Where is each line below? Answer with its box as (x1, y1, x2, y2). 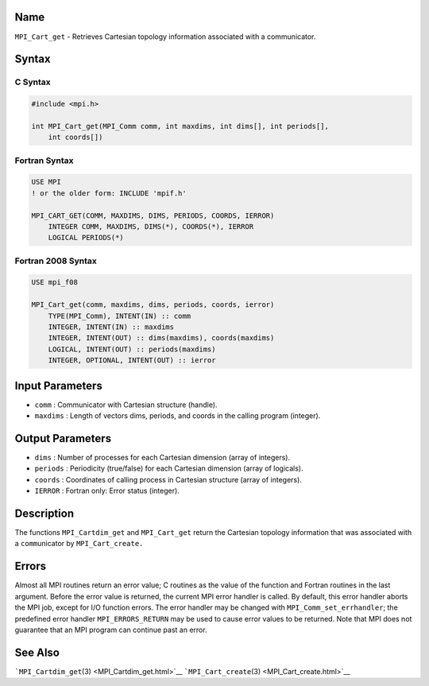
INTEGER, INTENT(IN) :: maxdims (48, 323, 175, 331)
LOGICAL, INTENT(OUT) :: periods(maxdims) (48, 344, 216, 354)
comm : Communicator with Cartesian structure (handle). (34, 400, 218, 409)
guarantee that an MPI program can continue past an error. (14, 625, 207, 634)
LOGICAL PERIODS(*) (48, 233, 125, 242)
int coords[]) (48, 133, 103, 142)
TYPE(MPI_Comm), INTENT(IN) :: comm (48, 311, 191, 320)
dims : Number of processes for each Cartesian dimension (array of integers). (34, 453, 290, 463)
